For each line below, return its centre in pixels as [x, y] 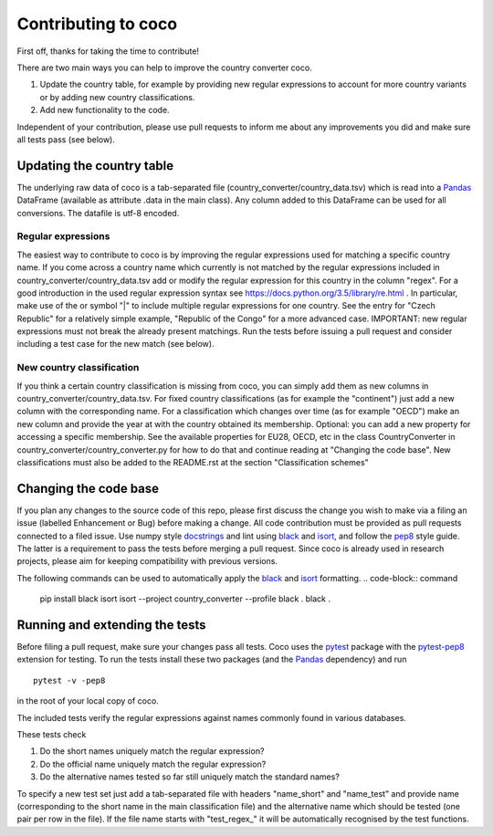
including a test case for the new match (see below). [115, 344]
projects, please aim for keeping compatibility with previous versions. [147, 561]
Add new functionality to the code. [105, 110]
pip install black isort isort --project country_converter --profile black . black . [185, 599]
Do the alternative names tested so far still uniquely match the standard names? [189, 777]
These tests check [52, 735]
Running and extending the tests [111, 625]
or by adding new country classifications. [117, 97]
